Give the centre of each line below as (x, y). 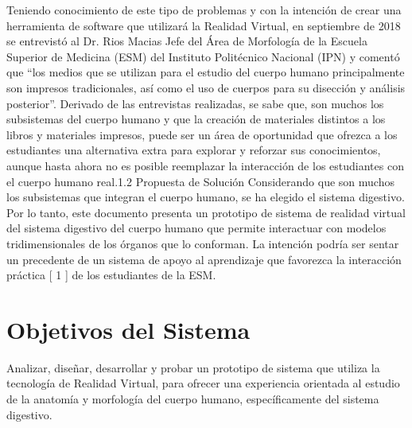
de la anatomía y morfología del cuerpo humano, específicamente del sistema (193, 399)
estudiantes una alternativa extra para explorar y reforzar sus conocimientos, (194, 150)
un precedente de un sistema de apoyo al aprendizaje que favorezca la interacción (204, 259)
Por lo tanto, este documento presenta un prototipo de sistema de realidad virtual (206, 212)
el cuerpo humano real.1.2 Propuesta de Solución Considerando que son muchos (200, 181)
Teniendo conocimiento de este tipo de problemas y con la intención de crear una (204, 10)
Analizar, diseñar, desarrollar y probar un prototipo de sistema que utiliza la (193, 367)
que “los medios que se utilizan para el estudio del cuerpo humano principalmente (206, 72)
